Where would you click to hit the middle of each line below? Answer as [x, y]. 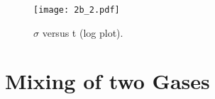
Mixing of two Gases [107, 81]
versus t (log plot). [83, 32]
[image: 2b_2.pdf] [77, 10]
